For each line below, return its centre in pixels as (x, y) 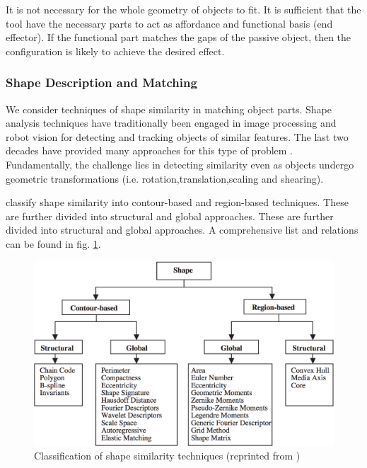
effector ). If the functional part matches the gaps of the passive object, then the (179, 37)
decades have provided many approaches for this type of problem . (150, 150)
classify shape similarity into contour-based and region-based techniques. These (177, 202)
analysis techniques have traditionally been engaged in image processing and (171, 123)
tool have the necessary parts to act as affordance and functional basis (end (169, 23)
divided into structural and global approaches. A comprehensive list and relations (182, 230)
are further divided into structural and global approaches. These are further (170, 216)
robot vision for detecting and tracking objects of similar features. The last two (177, 136)
